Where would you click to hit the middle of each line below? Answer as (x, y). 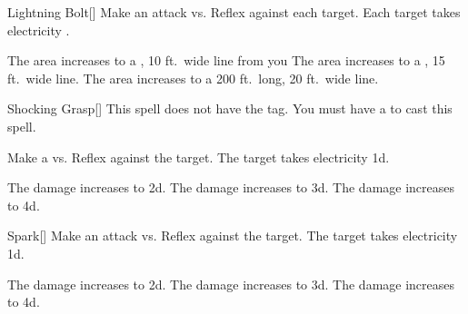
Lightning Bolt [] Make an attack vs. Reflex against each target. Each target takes (234, 12)
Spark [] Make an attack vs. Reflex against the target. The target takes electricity (233, 235)
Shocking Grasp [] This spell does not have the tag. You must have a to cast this (230, 108)
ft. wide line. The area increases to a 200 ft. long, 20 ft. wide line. (193, 78)
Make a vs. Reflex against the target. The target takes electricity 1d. (199, 157)
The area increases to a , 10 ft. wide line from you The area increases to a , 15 (226, 60)
